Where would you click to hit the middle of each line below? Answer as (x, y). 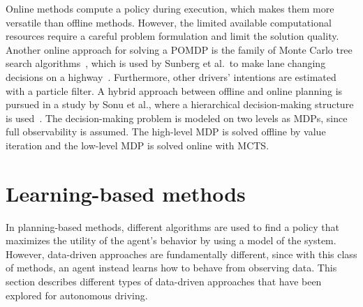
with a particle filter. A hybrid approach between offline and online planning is (174, 90)
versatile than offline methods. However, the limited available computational (169, 22)
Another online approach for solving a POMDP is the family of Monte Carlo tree (179, 49)
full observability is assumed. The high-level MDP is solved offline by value (166, 132)
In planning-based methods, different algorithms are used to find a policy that (173, 226)
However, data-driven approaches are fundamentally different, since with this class (181, 254)
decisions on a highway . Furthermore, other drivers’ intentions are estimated (171, 76)
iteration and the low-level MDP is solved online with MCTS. (138, 145)
